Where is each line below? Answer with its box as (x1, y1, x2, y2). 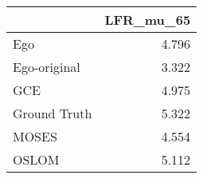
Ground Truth (13, 104, 92, 122)
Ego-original (13, 58, 80, 76)
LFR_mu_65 (104, 10, 191, 29)
